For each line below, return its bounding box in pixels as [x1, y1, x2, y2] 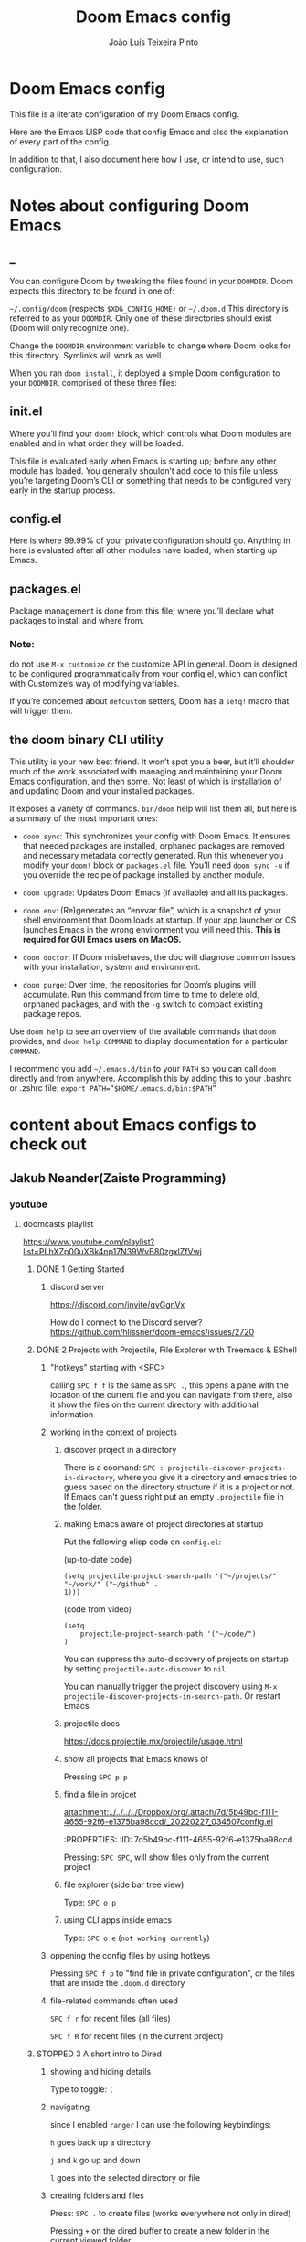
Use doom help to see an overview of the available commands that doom [9, 1026, 277, 1037]
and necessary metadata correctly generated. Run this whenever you [22, 850, 284, 861]
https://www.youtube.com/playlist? [22, 1236, 155, 1247]
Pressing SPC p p [63, 1771, 128, 1782]
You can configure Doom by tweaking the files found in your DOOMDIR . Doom [9, 275, 294, 286]
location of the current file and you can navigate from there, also [49, 1390, 293, 1401]
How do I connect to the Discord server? [49, 1317, 203, 1328]
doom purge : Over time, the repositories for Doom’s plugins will [22, 979, 257, 990]
